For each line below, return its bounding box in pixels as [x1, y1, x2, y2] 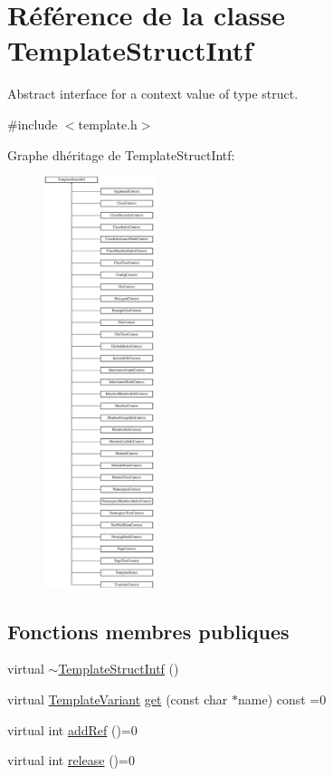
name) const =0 [237, 690, 327, 709]
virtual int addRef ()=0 [7, 720, 138, 739]
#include [7, 114, 58, 133]
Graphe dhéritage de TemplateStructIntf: [7, 145, 235, 164]
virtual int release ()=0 [7, 751, 135, 770]
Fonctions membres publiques [7, 617, 290, 645]
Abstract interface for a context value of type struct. [7, 84, 299, 103]
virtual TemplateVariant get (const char [7, 690, 228, 709]
